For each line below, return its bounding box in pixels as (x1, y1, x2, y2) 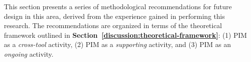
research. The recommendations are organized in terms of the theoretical (4, 20, 222, 31)
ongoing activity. (4, 48, 53, 59)
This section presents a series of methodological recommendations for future (4, 1, 232, 11)
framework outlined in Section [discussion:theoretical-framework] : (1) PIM (4, 30, 247, 40)
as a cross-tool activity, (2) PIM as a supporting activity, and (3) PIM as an (4, 39, 231, 49)
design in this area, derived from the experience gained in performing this (4, 11, 225, 21)
